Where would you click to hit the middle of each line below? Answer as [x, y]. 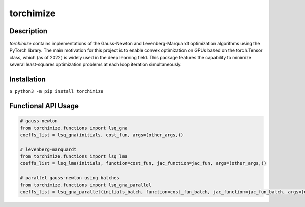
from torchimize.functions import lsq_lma [74, 157]
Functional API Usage [44, 106]
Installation [27, 79]
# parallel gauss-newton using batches [70, 178]
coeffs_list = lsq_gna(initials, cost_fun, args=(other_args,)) [102, 135]
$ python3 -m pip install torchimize [56, 92]
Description [28, 31]
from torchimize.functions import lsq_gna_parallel [86, 185]
